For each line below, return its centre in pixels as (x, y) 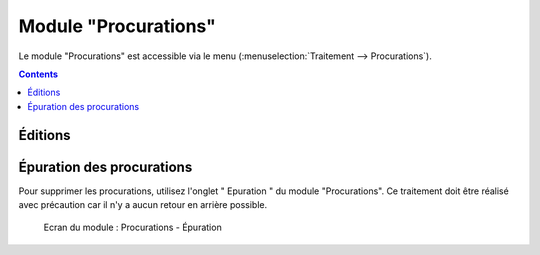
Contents (38, 74)
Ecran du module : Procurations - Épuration (132, 227)
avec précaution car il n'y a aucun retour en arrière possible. (143, 205)
